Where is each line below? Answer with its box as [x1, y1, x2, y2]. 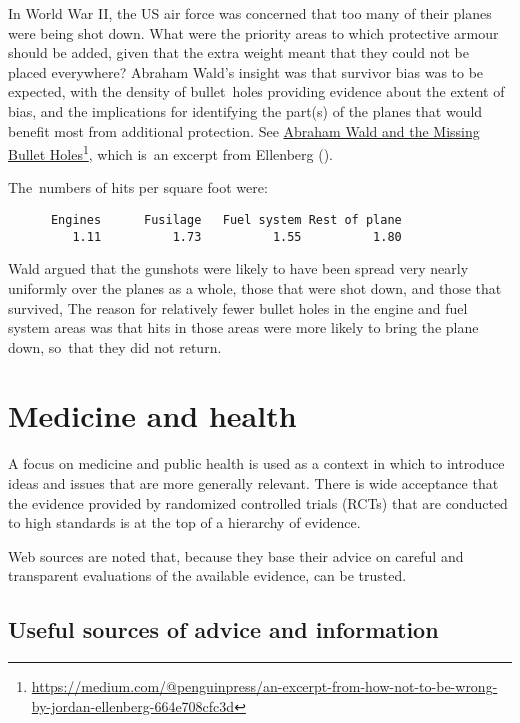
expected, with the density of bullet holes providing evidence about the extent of [8, 81, 505, 102]
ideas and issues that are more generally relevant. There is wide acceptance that [8, 473, 499, 493]
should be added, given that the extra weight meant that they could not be [8, 42, 469, 63]
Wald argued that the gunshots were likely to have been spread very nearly [8, 258, 469, 279]
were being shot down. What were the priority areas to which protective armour [8, 22, 499, 43]
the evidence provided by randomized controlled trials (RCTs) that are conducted [8, 492, 508, 513]
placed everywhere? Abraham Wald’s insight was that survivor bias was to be [8, 61, 484, 82]
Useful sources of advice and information [8, 614, 439, 645]
